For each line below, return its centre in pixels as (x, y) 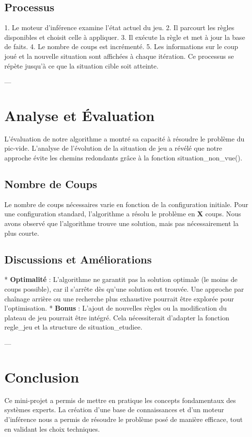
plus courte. (22, 233)
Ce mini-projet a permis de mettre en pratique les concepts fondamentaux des (120, 400)
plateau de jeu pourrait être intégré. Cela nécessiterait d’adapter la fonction (117, 317)
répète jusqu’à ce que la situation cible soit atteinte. (81, 65)
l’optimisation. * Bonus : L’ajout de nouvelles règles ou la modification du (116, 308)
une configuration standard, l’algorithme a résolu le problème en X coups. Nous (123, 214)
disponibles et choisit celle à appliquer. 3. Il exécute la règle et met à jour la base (125, 37)
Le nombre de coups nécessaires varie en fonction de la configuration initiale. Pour (126, 204)
